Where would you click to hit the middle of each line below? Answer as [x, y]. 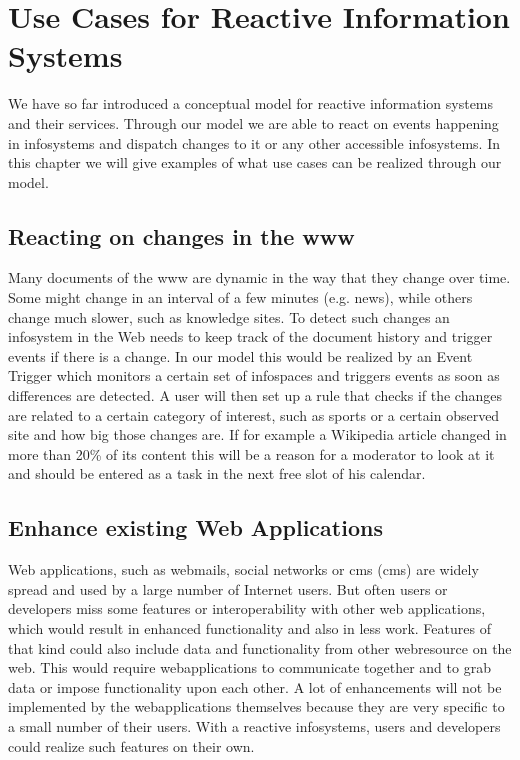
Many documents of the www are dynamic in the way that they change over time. [259, 277]
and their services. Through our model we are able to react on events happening [253, 122]
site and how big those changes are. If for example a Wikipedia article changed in [257, 434]
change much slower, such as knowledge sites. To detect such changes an [229, 316]
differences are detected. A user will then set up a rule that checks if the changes [255, 395]
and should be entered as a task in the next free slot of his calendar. [217, 473]
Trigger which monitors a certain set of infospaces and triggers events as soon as [254, 375]
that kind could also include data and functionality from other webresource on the [260, 647]
